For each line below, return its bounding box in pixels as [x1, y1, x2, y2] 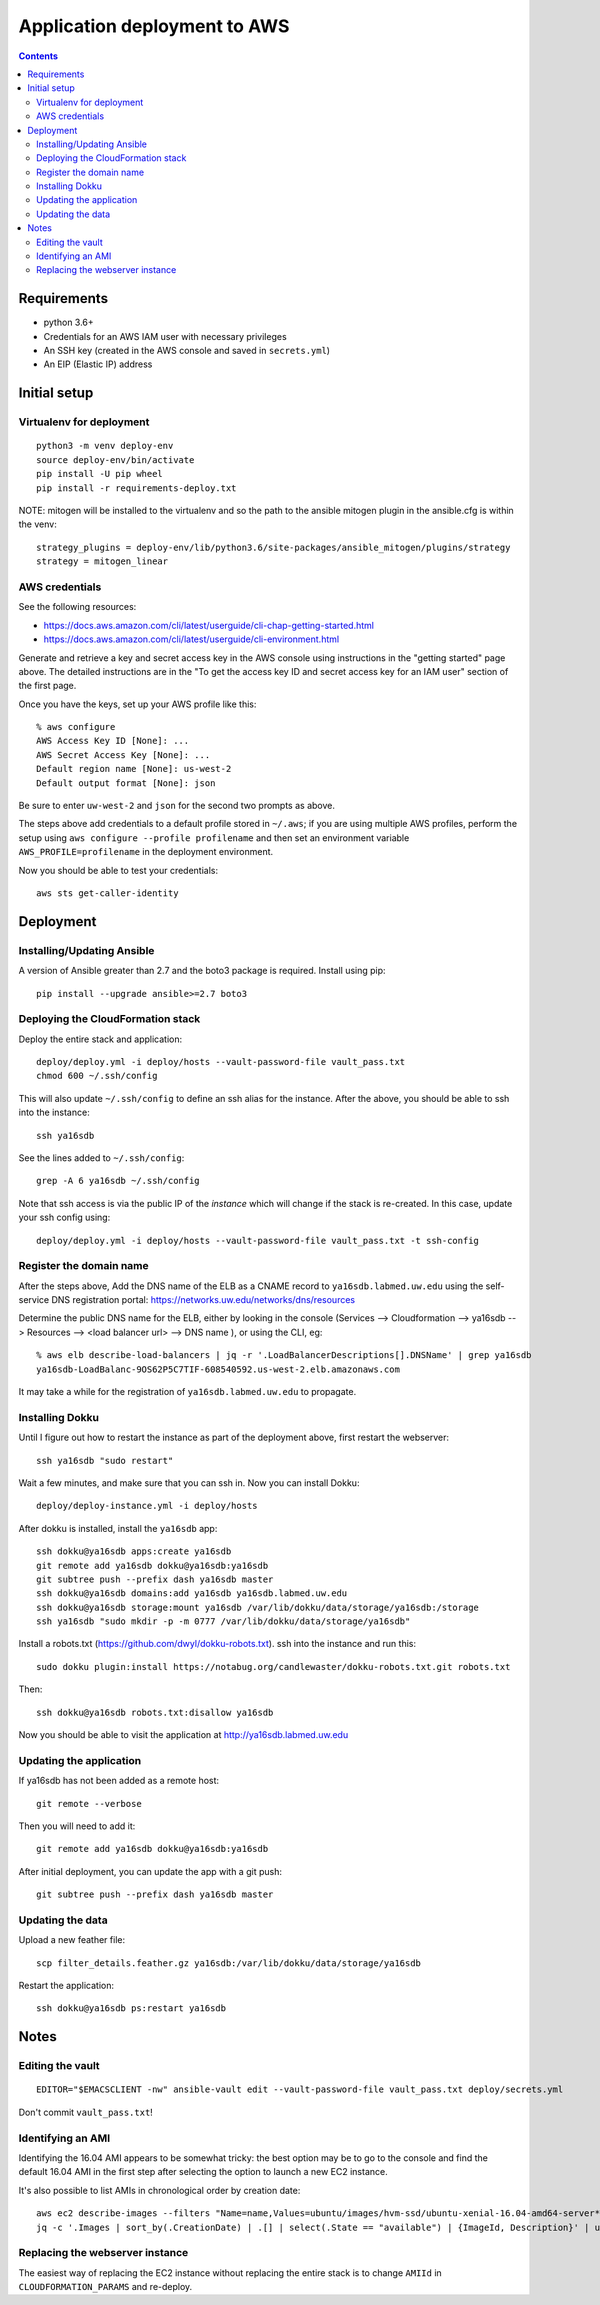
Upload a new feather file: [18, 1934, 125, 1946]
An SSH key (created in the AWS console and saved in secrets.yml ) [43, 345, 330, 357]
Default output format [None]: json [36, 777, 216, 789]
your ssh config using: [18, 1211, 111, 1224]
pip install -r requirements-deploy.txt [36, 482, 237, 494]
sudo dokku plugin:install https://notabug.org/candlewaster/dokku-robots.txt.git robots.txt [36, 1661, 511, 1672]
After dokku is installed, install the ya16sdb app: [18, 1522, 218, 1534]
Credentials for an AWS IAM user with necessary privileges [43, 330, 287, 342]
